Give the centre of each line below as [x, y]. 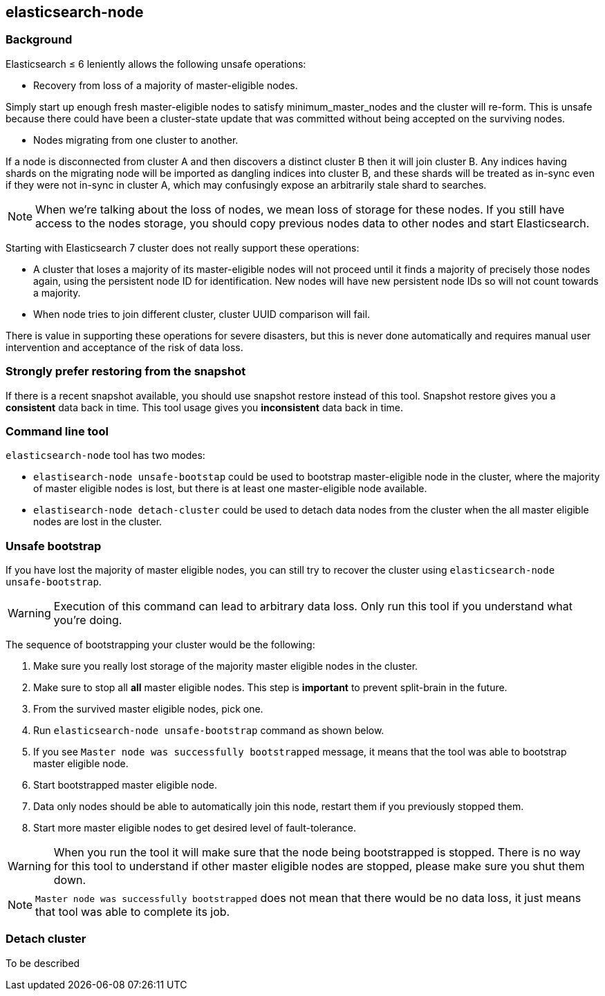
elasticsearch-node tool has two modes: [105, 455]
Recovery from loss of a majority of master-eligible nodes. [166, 85]
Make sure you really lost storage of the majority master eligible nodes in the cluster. [226, 666]
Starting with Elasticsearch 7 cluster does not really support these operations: [183, 247]
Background [39, 40]
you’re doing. [88, 620]
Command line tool [57, 431]
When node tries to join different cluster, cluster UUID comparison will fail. [202, 314]
